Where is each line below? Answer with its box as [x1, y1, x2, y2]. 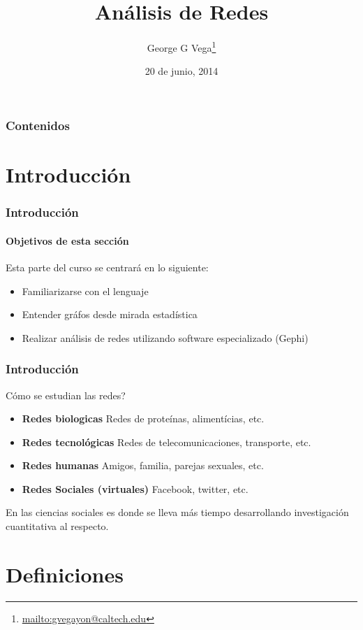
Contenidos [6, 116, 70, 134]
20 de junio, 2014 [145, 64, 218, 78]
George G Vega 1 [147, 38, 216, 55]
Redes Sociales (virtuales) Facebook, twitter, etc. [22, 481, 249, 496]
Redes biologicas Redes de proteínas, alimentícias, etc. [22, 411, 265, 426]
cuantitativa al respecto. [6, 519, 109, 534]
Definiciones [6, 559, 124, 588]
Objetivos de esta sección [6, 233, 129, 248]
